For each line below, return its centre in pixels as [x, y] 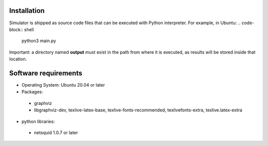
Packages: [32, 92]
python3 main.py [39, 41]
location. [18, 59]
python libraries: [38, 121]
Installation [27, 11]
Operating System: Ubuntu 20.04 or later [63, 85]
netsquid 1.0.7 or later [56, 132]
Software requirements [46, 73]
